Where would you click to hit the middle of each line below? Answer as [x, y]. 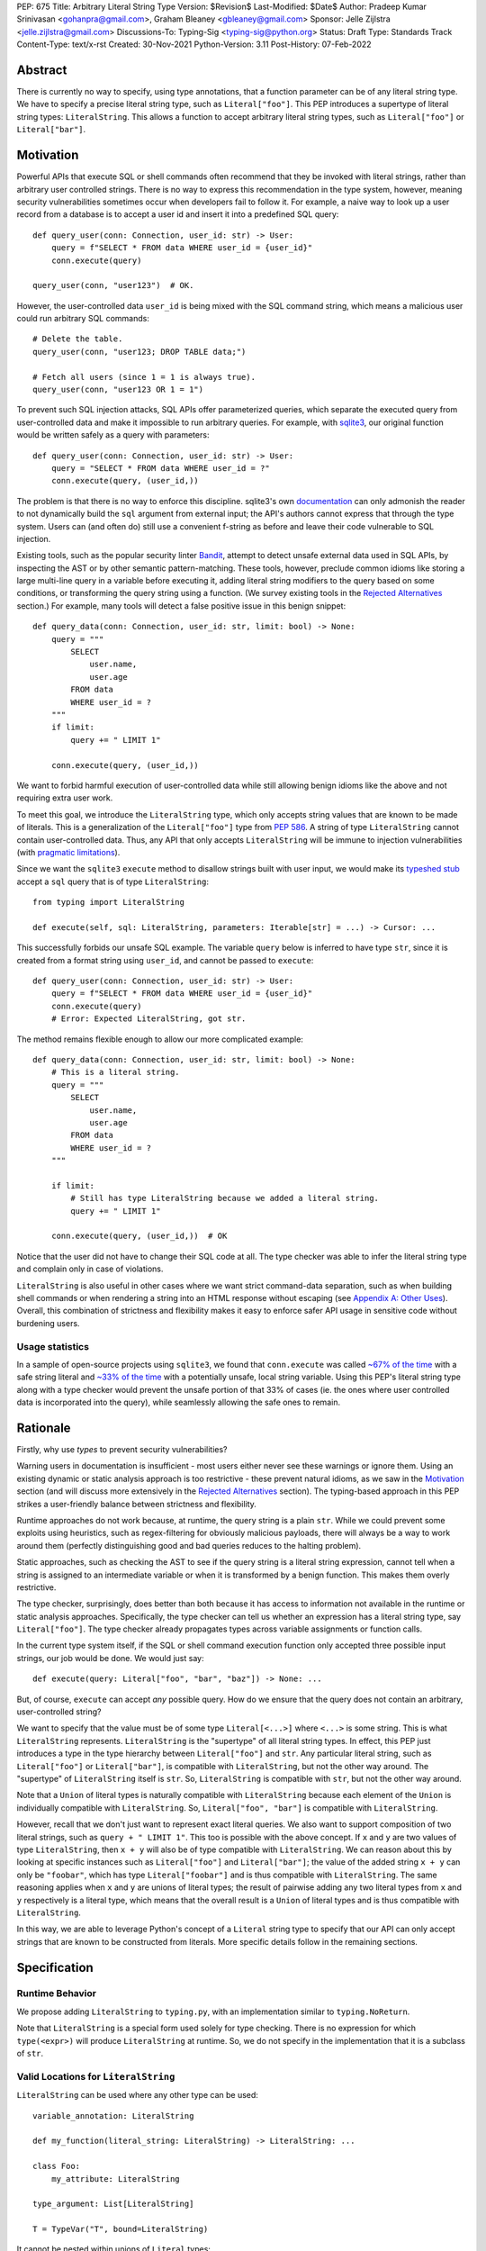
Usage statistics [53, 1346]
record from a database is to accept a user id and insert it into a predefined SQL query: [178, 214]
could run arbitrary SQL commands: [83, 319]
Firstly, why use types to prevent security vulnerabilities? [122, 1450]
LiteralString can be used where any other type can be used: [137, 2095]
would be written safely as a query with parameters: [113, 435]
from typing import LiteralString [108, 902]
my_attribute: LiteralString [115, 2179]
